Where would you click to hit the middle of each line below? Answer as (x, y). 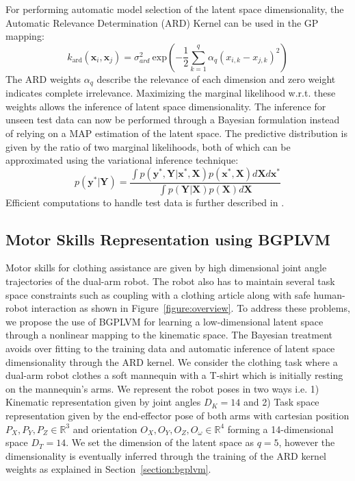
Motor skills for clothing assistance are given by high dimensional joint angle (166, 268)
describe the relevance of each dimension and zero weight (216, 78)
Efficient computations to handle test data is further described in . (145, 202)
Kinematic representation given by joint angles (103, 402)
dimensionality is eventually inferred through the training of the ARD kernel (166, 455)
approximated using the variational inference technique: (122, 160)
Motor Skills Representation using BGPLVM (168, 239)
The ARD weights (43, 78)
